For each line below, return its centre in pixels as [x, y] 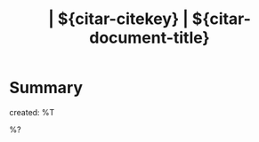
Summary [46, 88]
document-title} [150, 38]
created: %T [32, 112]
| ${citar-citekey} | [118, 19]
